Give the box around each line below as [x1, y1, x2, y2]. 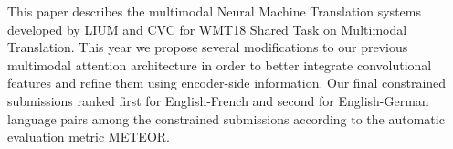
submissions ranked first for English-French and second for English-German [7, 90, 429, 110]
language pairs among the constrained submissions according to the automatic [7, 109, 445, 128]
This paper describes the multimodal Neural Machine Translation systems [7, 2, 421, 20]
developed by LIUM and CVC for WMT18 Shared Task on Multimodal [7, 19, 407, 38]
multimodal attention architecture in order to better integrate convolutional [7, 55, 432, 74]
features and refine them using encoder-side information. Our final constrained [7, 73, 447, 92]
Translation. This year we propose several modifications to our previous [7, 37, 408, 57]
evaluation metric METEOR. [7, 127, 170, 146]
